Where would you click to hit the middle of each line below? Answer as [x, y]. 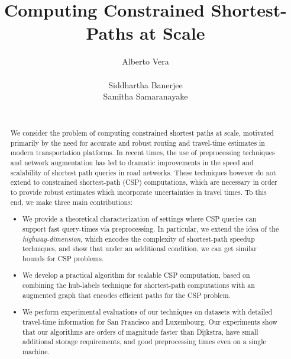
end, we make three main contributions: [72, 202]
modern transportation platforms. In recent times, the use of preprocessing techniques [143, 153]
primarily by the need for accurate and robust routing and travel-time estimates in [138, 142]
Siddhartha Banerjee [145, 84]
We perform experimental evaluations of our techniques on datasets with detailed [148, 312]
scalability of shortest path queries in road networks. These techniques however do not [143, 172]
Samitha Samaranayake [145, 96]
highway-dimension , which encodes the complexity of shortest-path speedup [139, 238]
